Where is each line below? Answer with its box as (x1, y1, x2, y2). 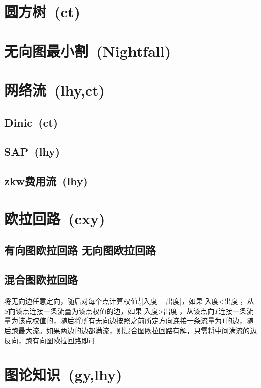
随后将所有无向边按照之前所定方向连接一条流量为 (60, 315, 222, 326)
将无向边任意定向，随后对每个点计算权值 (4, 295, 138, 306)
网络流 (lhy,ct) (4, 79, 105, 100)
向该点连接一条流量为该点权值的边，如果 (8, 305, 142, 316)
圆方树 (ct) (4, 1, 80, 22)
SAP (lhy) (4, 144, 60, 159)
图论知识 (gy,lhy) (4, 364, 122, 385)
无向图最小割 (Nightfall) (4, 40, 171, 61)
